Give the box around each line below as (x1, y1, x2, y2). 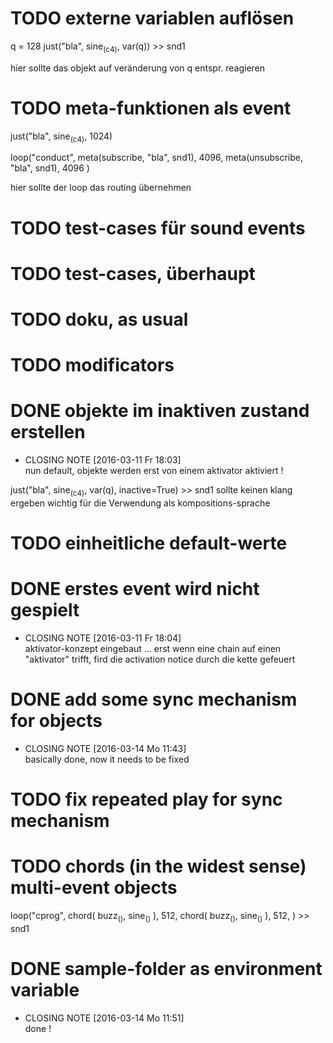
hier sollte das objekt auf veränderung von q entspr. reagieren (10, 62, 266, 74)
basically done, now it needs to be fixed (24, 753, 190, 766)
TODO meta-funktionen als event (10, 97, 292, 119)
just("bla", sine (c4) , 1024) (10, 130, 113, 144)
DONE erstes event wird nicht (10, 578, 260, 601)
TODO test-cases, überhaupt (10, 262, 256, 285)
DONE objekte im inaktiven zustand (10, 400, 310, 422)
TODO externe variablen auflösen (10, 7, 295, 30)
